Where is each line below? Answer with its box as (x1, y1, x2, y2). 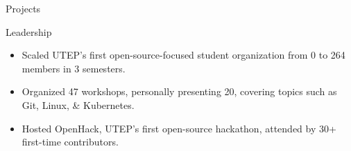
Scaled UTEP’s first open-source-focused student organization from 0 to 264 (22, 48, 345, 62)
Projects (6, 1, 41, 15)
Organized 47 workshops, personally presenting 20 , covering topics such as (22, 84, 337, 99)
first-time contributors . (22, 134, 119, 149)
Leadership (6, 24, 52, 39)
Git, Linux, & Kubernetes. (22, 97, 135, 112)
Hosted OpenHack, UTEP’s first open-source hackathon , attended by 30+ (22, 121, 336, 135)
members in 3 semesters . (22, 61, 126, 75)
